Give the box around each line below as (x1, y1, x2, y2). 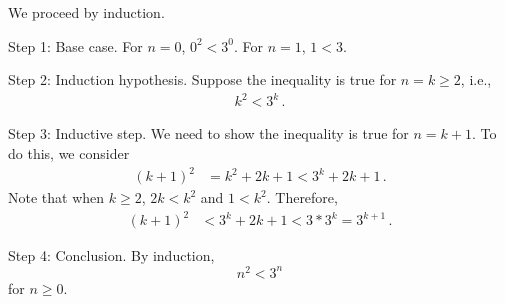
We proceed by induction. (8, 2, 165, 22)
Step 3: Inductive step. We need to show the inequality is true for (8, 123, 409, 144)
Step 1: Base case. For (8, 35, 143, 56)
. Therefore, (266, 187, 338, 208)
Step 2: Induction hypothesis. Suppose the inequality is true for (8, 69, 397, 90)
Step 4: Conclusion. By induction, (8, 245, 215, 266)
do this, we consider (8, 142, 130, 163)
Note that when (8, 187, 105, 208)
